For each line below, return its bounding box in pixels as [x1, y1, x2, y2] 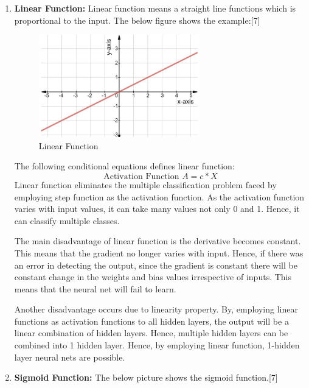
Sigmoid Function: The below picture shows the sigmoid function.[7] [14, 371, 278, 384]
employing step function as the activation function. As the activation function [14, 190, 305, 203]
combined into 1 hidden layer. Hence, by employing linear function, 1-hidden [14, 339, 300, 351]
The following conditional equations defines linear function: [14, 160, 235, 172]
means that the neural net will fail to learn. [14, 282, 176, 295]
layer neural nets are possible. [14, 350, 125, 363]
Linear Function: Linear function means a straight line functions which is [14, 2, 296, 14]
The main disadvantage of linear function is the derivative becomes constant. [14, 235, 301, 247]
